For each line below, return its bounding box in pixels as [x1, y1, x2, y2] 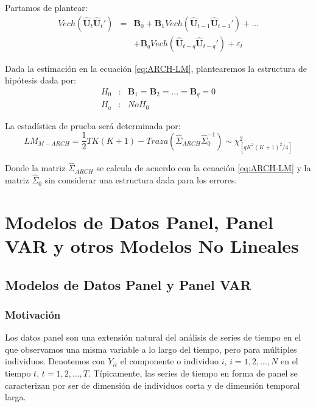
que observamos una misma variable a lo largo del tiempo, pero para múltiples [5, 342, 297, 355]
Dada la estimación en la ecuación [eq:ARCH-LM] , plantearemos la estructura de [5, 62, 307, 74]
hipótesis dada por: [5, 74, 76, 87]
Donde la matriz [5, 161, 66, 174]
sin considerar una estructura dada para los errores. [44, 174, 237, 186]
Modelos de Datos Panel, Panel [5, 209, 273, 234]
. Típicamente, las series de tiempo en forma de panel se [88, 367, 298, 379]
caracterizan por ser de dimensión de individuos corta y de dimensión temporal [5, 378, 300, 391]
